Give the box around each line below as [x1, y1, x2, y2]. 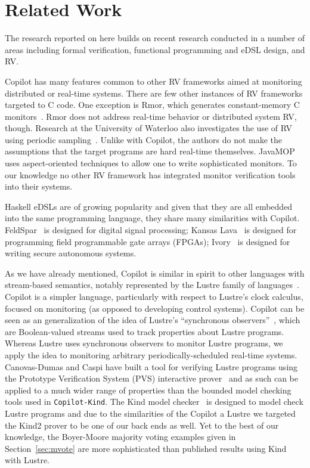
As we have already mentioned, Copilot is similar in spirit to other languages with [5, 266, 305, 279]
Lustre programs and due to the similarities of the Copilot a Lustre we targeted [5, 407, 296, 419]
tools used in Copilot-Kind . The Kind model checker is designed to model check [5, 395, 303, 408]
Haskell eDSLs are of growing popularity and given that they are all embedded [5, 200, 293, 212]
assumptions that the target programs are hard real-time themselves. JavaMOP [5, 145, 295, 157]
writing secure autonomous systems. [5, 247, 137, 259]
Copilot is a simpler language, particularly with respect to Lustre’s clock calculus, [5, 290, 303, 302]
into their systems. [5, 180, 73, 193]
